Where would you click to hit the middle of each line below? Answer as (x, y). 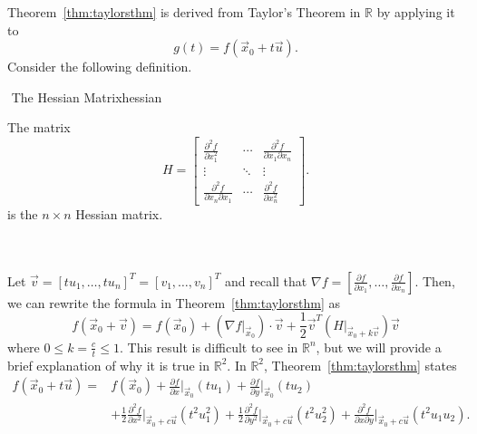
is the (23, 213)
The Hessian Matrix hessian (87, 96)
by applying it (416, 12)
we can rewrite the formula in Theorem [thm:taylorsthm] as (174, 302)
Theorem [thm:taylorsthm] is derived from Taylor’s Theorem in (184, 12)
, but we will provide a (379, 347)
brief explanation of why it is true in (109, 365)
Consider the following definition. (100, 67)
